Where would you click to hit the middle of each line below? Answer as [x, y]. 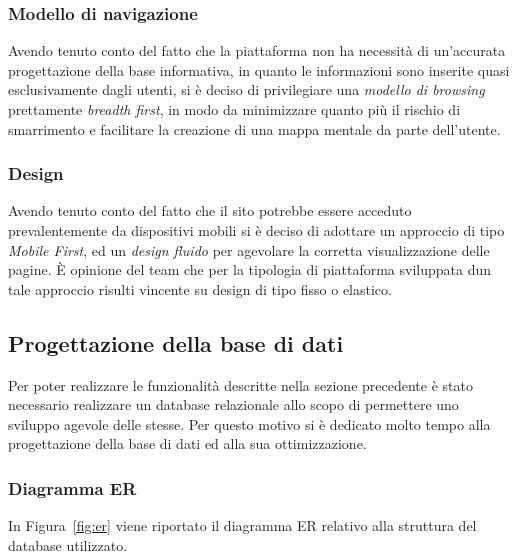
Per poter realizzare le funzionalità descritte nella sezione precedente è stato [240, 384]
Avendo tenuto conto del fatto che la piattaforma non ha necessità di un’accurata [257, 50]
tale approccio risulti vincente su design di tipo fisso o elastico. [200, 288]
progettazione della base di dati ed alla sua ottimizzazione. [187, 443]
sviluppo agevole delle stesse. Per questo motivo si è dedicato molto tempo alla [249, 423]
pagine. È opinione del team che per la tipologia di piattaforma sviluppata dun [250, 269]
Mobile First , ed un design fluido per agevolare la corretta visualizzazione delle [249, 249]
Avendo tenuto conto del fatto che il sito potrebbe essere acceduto [210, 210]
